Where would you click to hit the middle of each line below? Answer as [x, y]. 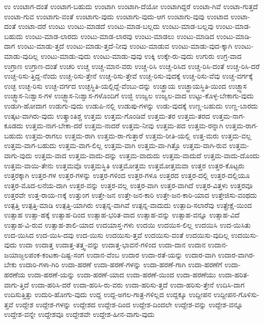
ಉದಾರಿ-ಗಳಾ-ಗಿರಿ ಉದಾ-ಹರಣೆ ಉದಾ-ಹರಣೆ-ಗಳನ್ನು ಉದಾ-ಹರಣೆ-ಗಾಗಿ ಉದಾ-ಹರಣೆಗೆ [121, 264]
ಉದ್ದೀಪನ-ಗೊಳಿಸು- [236, 294]
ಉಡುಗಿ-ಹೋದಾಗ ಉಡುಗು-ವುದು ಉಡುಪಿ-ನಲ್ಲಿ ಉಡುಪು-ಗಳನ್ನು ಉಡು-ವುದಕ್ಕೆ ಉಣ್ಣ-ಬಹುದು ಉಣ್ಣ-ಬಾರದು [131, 105]
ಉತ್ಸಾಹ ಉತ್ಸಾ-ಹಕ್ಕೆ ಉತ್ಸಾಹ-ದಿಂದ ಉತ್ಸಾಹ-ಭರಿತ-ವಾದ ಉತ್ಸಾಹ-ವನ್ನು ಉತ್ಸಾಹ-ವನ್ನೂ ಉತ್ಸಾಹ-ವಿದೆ [122, 215]
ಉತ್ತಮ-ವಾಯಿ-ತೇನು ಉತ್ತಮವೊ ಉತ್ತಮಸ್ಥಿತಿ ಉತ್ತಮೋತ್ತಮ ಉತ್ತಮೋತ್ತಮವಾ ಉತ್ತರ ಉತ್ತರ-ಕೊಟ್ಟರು [124, 165]
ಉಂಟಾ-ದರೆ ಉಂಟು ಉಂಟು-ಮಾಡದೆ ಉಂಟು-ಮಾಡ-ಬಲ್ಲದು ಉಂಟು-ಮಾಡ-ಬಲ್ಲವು [116, 26]
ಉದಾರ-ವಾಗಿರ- [237, 254]
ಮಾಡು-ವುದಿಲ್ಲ [21, 56]
